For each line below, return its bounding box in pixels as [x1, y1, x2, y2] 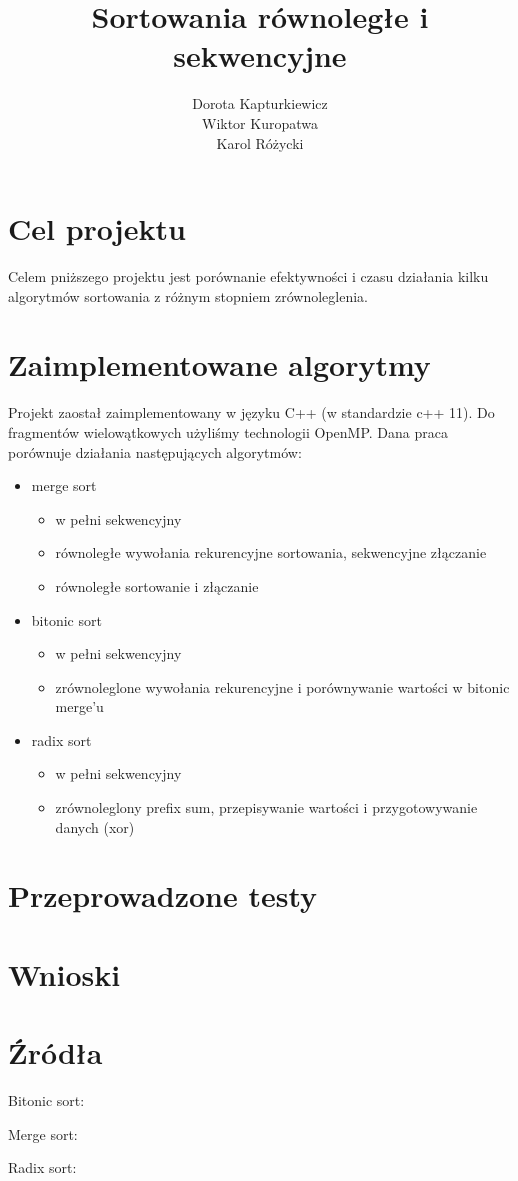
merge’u [55, 696, 104, 717]
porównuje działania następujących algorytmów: [8, 441, 302, 462]
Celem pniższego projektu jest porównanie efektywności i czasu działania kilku [8, 266, 489, 287]
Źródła [8, 1032, 103, 1073]
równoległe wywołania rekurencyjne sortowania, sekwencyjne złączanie [55, 542, 487, 563]
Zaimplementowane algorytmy [8, 344, 431, 385]
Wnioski [8, 953, 121, 994]
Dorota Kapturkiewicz [192, 93, 328, 114]
